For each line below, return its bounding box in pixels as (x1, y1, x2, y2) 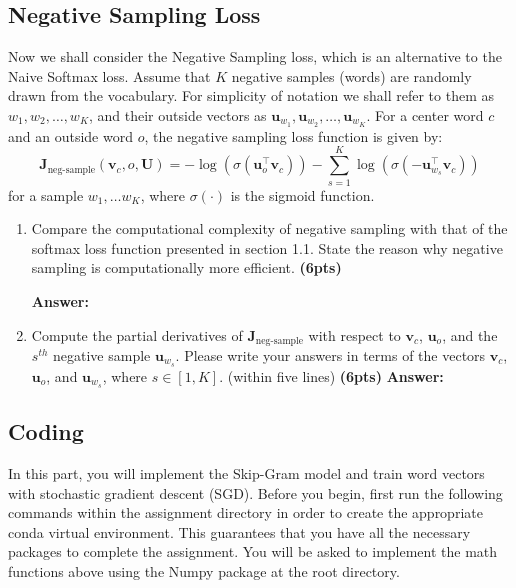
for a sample (8, 184, 84, 205)
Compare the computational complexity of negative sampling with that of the (31, 218, 508, 239)
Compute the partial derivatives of (31, 324, 243, 345)
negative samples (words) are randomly (231, 65, 472, 86)
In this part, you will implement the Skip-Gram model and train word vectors (8, 462, 485, 483)
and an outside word (8, 125, 133, 146)
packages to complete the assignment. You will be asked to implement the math (8, 541, 498, 562)
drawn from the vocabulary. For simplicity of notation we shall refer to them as (8, 85, 495, 106)
